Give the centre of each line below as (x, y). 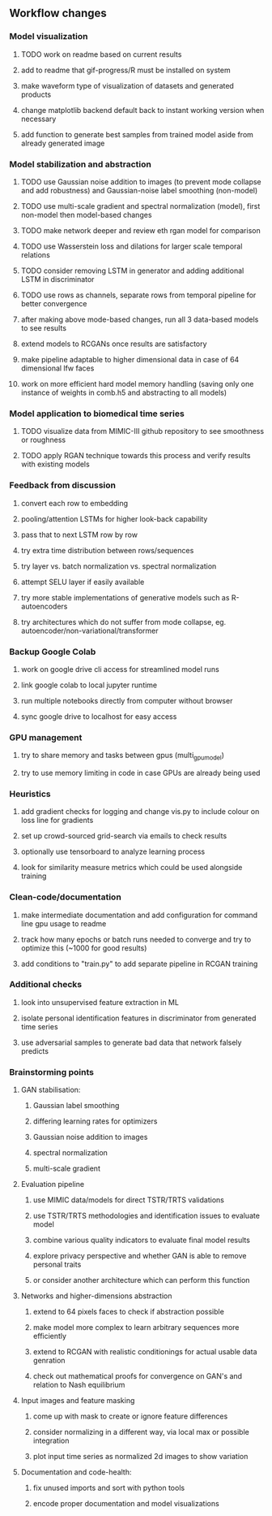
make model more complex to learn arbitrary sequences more (136, 1328)
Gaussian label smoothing (76, 1106)
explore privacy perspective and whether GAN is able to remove (140, 1256)
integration (51, 1440)
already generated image (63, 143)
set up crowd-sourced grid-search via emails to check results (124, 836)
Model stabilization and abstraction (81, 164)
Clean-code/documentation (66, 897)
